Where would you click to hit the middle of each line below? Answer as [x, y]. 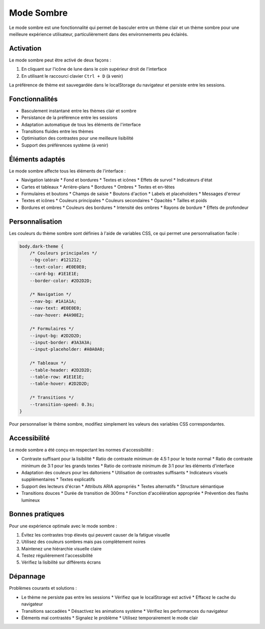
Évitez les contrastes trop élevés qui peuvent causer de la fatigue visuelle [96, 535]
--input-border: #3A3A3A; [61, 343]
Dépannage [27, 577]
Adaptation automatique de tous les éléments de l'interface [81, 124]
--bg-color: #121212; [56, 260]
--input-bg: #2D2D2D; [56, 336]
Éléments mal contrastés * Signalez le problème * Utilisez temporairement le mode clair [110, 618]
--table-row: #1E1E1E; [57, 377]
